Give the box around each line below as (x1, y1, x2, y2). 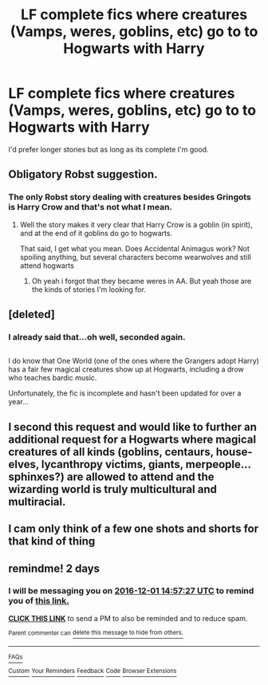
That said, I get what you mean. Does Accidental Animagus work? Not (19, 243, 250, 253)
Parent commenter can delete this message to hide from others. (8, 628, 183, 637)
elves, (8, 457, 40, 471)
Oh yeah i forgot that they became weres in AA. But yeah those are (31, 276, 252, 285)
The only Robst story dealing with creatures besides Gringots (8, 191, 251, 203)
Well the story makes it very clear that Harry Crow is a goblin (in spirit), (19, 219, 253, 229)
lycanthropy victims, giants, (41, 457, 183, 471)
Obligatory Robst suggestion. (8, 167, 158, 181)
